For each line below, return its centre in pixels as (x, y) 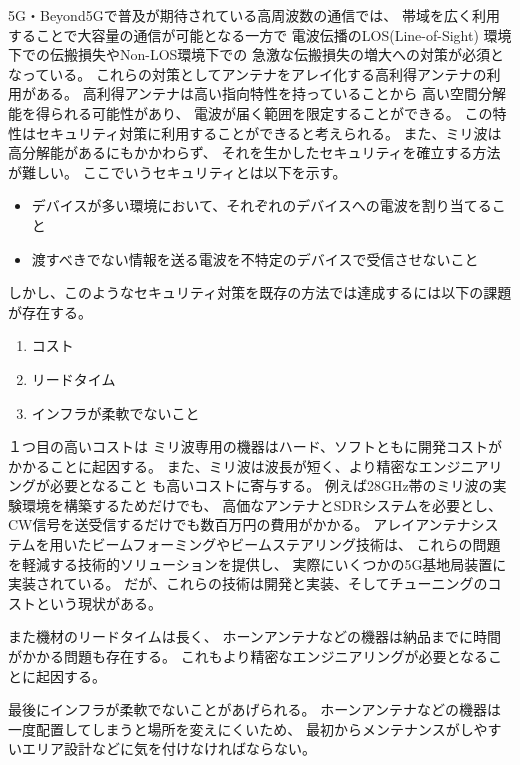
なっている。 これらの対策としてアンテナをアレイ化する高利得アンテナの (247, 73)
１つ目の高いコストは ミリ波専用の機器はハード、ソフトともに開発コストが (255, 446)
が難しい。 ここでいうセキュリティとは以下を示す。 (177, 171)
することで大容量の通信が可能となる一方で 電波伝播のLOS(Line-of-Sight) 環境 (260, 34)
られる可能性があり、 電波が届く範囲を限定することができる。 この (271, 112)
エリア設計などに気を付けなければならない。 (168, 748)
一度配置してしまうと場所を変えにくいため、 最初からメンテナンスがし (241, 728)
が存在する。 (50, 311)
